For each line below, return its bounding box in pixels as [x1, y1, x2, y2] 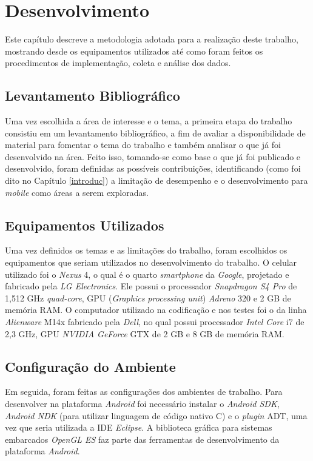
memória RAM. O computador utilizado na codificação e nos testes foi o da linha [5, 303, 307, 316]
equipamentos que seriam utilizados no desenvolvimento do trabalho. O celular [5, 256, 297, 269]
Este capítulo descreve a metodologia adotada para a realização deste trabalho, [5, 33, 298, 45]
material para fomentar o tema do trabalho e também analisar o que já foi [5, 138, 281, 151]
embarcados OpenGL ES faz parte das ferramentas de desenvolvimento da [5, 432, 280, 445]
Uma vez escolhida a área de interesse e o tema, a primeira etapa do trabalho [5, 115, 292, 127]
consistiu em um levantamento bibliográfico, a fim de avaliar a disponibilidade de [5, 126, 306, 139]
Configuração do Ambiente [5, 357, 176, 375]
